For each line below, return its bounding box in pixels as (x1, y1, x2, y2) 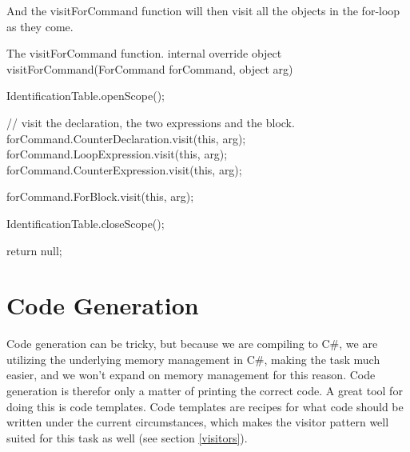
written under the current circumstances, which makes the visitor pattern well (6, 414, 389, 430)
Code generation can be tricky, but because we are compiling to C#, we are (6, 335, 378, 352)
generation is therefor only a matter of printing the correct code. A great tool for (6, 382, 403, 399)
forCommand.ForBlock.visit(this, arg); (6, 188, 194, 205)
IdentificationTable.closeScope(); (6, 214, 165, 231)
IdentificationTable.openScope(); (6, 87, 165, 104)
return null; (6, 242, 62, 258)
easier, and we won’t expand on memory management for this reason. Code (6, 366, 376, 383)
